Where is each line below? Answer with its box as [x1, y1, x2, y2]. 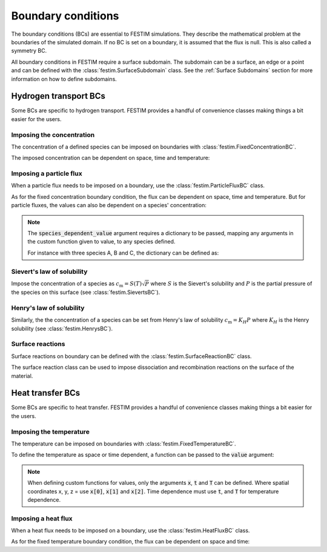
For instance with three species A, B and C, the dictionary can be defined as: [27, 249, 219, 256]
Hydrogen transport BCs [11, 91, 106, 101]
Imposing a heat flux [11, 514, 73, 522]
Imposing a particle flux [11, 170, 82, 178]
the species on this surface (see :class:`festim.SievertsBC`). [11, 288, 160, 296]
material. [11, 372, 33, 379]
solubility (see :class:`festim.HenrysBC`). [11, 325, 113, 332]
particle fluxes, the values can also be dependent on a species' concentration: [11, 202, 207, 209]
